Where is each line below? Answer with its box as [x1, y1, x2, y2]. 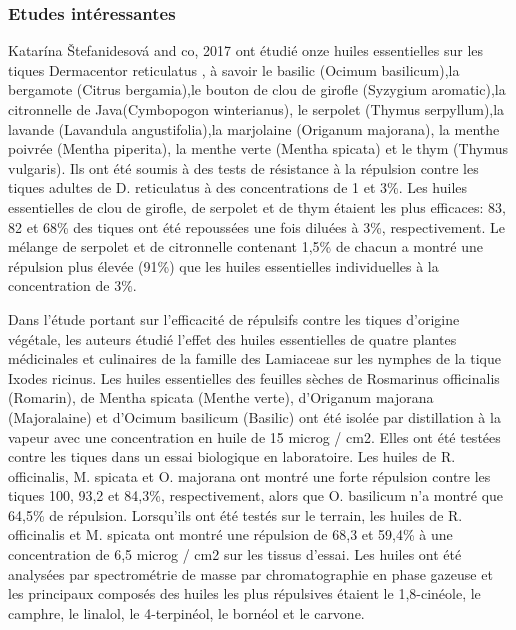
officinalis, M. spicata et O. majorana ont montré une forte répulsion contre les [8, 465, 491, 486]
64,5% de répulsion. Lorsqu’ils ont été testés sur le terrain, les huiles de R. [8, 504, 463, 525]
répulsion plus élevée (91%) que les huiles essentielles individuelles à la [8, 255, 439, 276]
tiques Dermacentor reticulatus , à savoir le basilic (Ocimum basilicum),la [8, 59, 460, 80]
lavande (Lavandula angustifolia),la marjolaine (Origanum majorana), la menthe [8, 118, 500, 139]
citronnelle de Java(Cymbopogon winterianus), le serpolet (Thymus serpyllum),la [8, 99, 505, 119]
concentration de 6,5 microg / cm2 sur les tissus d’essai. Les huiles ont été [8, 544, 462, 565]
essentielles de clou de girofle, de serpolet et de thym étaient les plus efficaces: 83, [8, 196, 506, 217]
